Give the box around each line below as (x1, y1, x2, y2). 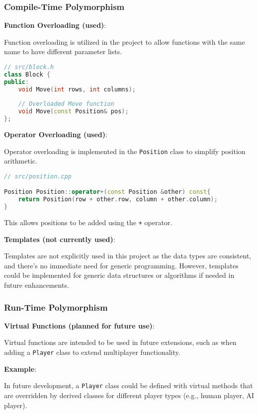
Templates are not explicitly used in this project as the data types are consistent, (4, 250, 252, 261)
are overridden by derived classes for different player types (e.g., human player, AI (4, 390, 255, 400)
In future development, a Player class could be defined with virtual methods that (4, 380, 253, 391)
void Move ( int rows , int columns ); (18, 85, 136, 93)
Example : (4, 363, 37, 374)
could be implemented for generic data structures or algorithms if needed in (4, 270, 235, 280)
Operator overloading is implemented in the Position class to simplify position (4, 146, 246, 156)
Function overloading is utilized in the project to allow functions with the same (4, 36, 245, 47)
